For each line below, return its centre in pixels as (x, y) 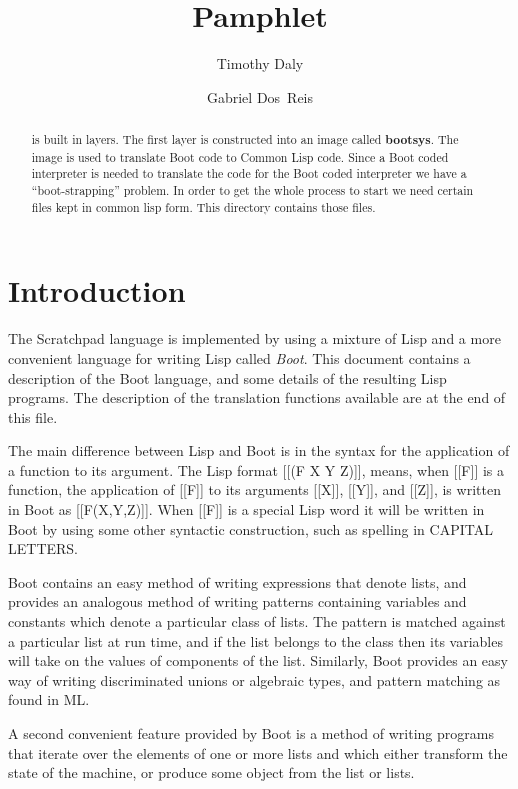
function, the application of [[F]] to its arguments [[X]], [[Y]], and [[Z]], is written (254, 489)
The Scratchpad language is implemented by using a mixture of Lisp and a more (254, 338)
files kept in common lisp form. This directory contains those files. (203, 206)
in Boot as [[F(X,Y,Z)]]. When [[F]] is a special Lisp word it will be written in (246, 509)
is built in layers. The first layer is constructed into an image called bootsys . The (245, 140)
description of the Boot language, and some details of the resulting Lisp (227, 377)
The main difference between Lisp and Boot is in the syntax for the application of (259, 450)
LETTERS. (43, 548)
